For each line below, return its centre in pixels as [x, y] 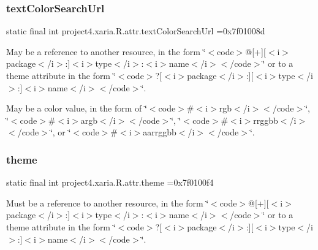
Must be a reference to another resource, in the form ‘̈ [108, 203]
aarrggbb [160, 132]
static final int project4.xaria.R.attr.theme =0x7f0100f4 [110, 182]
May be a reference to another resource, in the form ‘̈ [106, 51]
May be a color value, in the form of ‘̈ [77, 108]
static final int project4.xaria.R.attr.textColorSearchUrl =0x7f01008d [136, 31]
